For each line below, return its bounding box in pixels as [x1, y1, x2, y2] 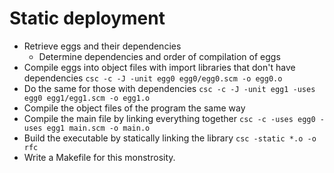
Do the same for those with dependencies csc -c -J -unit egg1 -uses [23, 82, 316, 94]
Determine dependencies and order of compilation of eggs [38, 50, 281, 62]
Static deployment [9, 7, 166, 30]
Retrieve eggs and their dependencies [23, 40, 182, 52]
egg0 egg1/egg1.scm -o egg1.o [23, 93, 151, 103]
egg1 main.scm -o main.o [46, 123, 151, 133]
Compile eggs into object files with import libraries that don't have [23, 61, 296, 73]
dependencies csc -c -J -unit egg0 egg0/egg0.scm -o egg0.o [23, 72, 283, 84]
